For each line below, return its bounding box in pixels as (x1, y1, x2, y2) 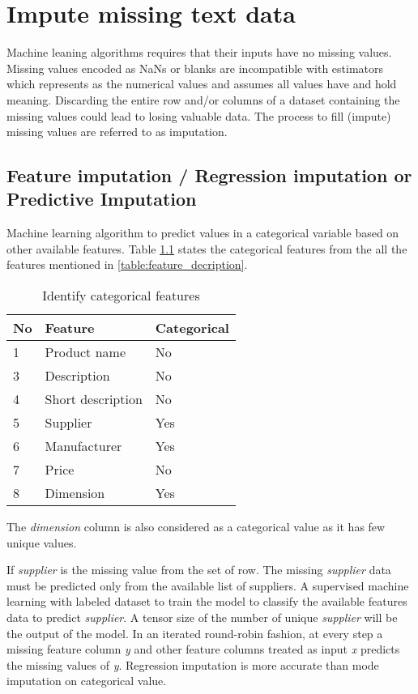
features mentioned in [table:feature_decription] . (6, 256, 248, 273)
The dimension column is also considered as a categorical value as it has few (6, 518, 386, 535)
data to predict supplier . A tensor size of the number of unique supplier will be (6, 609, 398, 626)
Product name (45, 343, 126, 362)
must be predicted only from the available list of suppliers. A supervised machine (6, 577, 409, 594)
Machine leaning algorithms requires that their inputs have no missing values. (6, 44, 392, 61)
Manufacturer (45, 436, 122, 456)
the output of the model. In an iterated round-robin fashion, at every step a (6, 624, 383, 641)
